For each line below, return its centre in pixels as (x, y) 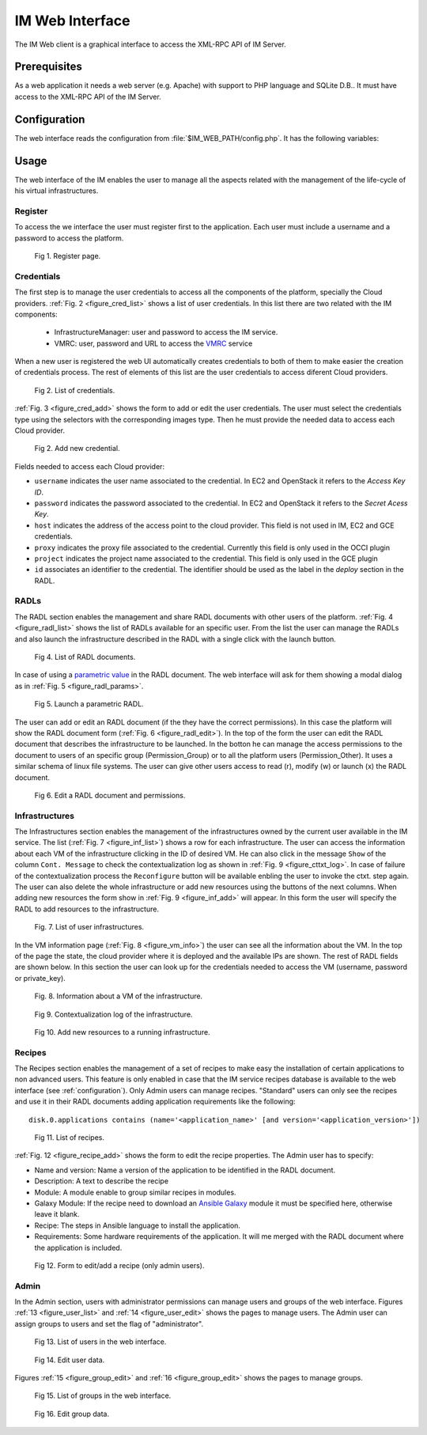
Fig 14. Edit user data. (70, 1360)
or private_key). (40, 978)
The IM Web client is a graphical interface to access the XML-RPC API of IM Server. (150, 44)
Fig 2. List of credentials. (75, 390)
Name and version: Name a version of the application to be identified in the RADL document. (185, 1170)
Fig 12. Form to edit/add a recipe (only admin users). (119, 1265)
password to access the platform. (69, 238)
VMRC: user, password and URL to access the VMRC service (153, 343)
